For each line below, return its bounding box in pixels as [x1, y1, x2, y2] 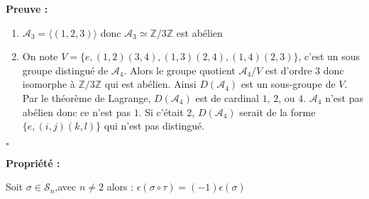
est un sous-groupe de [241, 76, 336, 91]
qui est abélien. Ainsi [104, 76, 197, 91]
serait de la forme [239, 104, 316, 119]
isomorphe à [22, 76, 75, 91]
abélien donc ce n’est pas [22, 104, 131, 119]
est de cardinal [195, 90, 259, 105]
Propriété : [6, 155, 60, 170]
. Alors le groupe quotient [123, 62, 236, 77]
